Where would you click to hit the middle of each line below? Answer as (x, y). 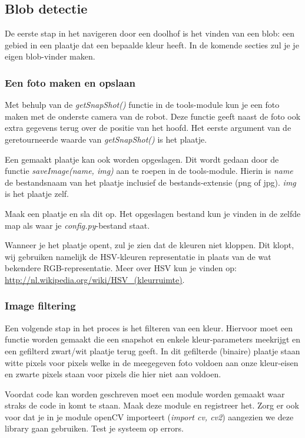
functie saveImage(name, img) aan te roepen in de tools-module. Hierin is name (149, 171)
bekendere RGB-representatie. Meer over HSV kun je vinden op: (121, 268)
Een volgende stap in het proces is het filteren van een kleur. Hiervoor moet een (149, 327)
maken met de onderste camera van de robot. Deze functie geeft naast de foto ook (153, 116)
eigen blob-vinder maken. (50, 56)
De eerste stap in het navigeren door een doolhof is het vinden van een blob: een (150, 33)
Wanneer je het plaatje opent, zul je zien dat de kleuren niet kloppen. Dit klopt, (150, 245)
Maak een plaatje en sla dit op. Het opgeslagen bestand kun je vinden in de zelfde (153, 213)
